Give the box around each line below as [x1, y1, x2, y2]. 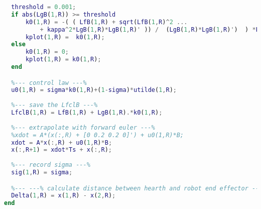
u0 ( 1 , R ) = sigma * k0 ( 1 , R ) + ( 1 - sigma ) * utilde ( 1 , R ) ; [11, 86, 177, 94]
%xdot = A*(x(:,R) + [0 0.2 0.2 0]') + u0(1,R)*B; [11, 131, 184, 139]
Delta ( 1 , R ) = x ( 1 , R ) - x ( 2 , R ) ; [11, 192, 116, 199]
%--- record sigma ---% [11, 161, 90, 169]
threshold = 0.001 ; [11, 4, 76, 11]
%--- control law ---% [11, 79, 87, 86]
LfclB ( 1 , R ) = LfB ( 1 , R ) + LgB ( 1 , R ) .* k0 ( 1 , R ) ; [11, 109, 163, 117]
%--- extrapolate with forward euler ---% [11, 124, 155, 131]
